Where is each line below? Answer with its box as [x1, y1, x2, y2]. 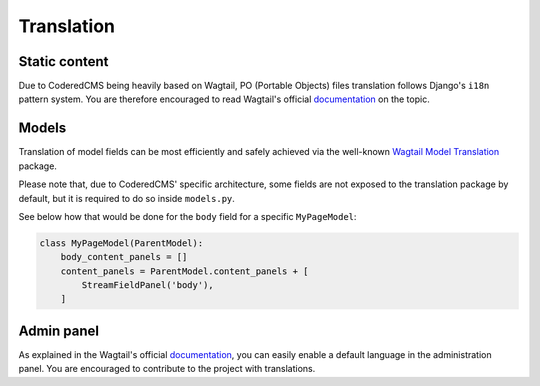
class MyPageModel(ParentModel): [39, 237, 204, 249]
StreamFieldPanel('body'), [81, 280, 214, 291]
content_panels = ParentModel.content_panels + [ [60, 265, 309, 277]
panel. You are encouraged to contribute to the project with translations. [18, 363, 316, 375]
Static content [18, 53, 109, 70]
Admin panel [18, 322, 100, 339]
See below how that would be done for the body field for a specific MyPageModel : [18, 210, 357, 222]
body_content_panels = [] [60, 251, 188, 263]
